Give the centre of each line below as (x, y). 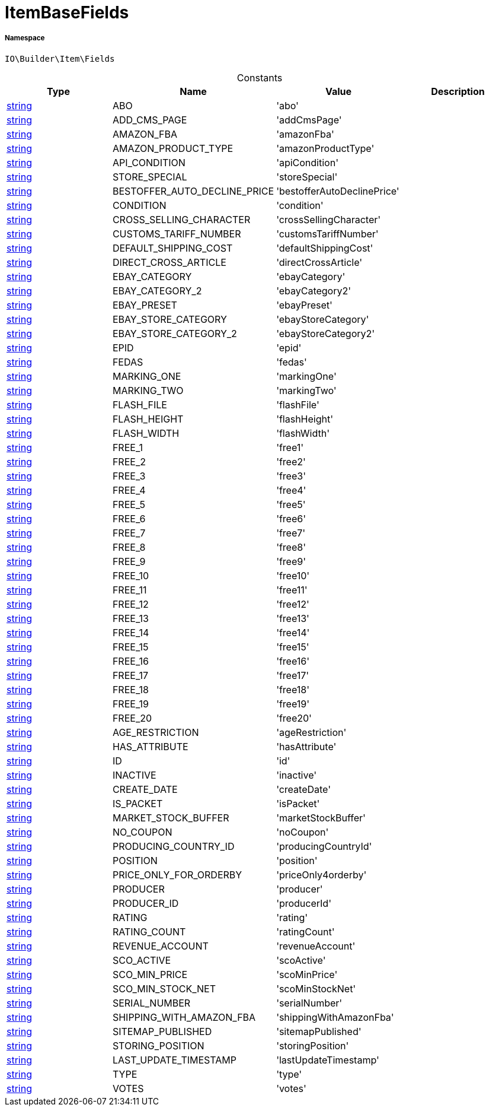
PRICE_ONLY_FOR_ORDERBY (177, 874)
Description (458, 91)
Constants (260, 77)
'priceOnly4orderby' (322, 874)
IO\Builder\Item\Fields (60, 58)
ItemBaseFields (67, 12)
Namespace (25, 38)
